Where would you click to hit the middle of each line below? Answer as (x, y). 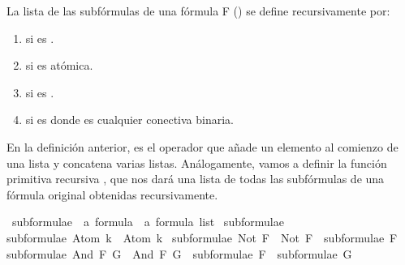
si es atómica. (59, 65)
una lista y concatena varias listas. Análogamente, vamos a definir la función (197, 162)
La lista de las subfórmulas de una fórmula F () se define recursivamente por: (198, 11)
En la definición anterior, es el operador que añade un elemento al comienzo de (202, 146)
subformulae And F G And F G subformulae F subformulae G (179, 253)
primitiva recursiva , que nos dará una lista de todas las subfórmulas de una (196, 179)
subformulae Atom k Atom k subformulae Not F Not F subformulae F (202, 237)
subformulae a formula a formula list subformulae (148, 222)
